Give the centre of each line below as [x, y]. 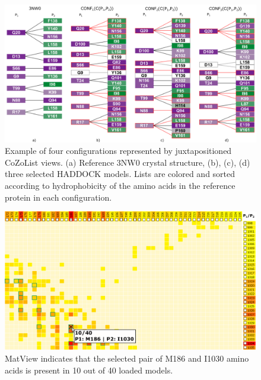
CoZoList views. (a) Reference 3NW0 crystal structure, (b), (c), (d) [128, 162]
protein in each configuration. [58, 197]
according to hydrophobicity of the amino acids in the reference [120, 186]
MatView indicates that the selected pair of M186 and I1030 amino [127, 358]
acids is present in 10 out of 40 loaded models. [89, 370]
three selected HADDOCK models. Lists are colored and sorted [120, 174]
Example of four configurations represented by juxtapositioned [118, 151]
